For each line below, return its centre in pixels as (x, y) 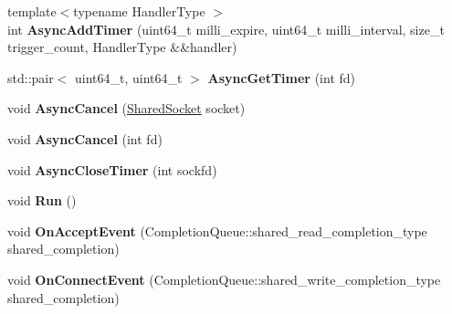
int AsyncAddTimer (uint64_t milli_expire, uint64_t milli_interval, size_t (226, 29)
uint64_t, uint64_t (129, 77)
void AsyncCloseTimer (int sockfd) (112, 169)
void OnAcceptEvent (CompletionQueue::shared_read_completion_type (217, 230)
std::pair (31, 77)
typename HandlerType (139, 11)
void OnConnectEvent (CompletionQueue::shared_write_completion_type (224, 279)
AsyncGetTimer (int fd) (282, 77)
